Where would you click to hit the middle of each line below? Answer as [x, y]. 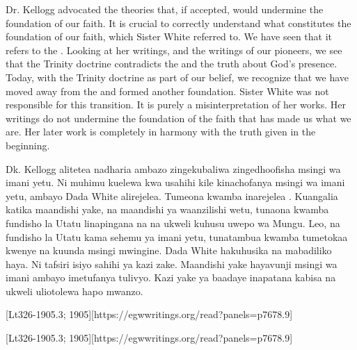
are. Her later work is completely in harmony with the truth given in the [161, 132]
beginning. [28, 145]
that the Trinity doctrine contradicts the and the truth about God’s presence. [172, 64]
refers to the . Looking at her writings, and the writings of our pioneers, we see [174, 50]
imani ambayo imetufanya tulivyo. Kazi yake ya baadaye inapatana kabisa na [171, 277]
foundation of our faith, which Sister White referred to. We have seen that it [169, 36]
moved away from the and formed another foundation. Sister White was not [167, 91]
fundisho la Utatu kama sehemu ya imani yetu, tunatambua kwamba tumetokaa [177, 236]
